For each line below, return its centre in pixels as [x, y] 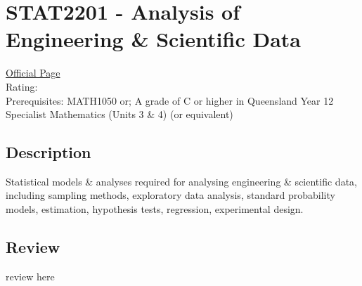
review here [30, 276]
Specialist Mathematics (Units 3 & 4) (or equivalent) [119, 114]
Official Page [33, 73]
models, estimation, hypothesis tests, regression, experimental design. [155, 209]
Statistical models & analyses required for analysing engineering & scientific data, [181, 181]
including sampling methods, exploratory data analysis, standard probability [170, 195]
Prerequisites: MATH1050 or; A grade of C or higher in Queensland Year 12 [170, 100]
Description [49, 152]
